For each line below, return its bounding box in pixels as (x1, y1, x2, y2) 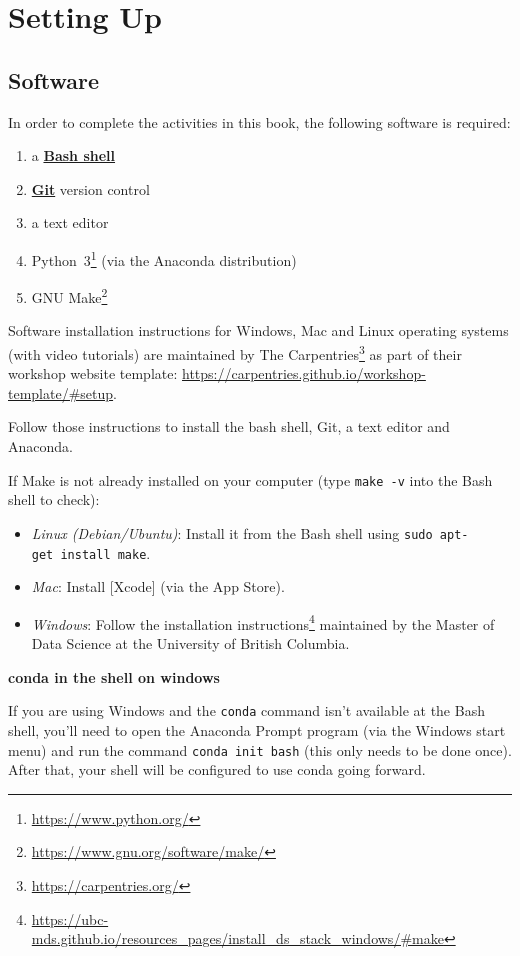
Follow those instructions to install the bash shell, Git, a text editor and (8, 416, 450, 437)
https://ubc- (31, 908, 109, 929)
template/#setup (8, 382, 114, 403)
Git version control (31, 178, 150, 199)
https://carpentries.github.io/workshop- (182, 363, 426, 384)
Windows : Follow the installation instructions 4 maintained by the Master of (31, 610, 495, 634)
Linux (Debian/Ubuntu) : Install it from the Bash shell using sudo (31, 522, 433, 543)
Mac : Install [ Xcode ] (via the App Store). (31, 576, 285, 597)
